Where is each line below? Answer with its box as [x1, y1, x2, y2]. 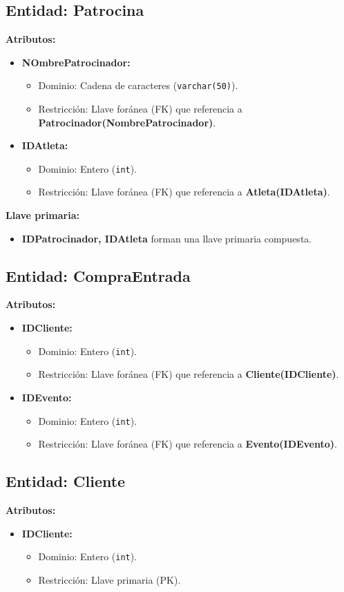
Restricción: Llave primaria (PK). [38, 572, 181, 586]
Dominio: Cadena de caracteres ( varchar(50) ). [38, 78, 238, 93]
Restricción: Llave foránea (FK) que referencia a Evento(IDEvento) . [38, 437, 337, 451]
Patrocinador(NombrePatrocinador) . [38, 115, 216, 129]
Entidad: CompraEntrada [6, 265, 191, 286]
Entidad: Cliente [6, 470, 126, 492]
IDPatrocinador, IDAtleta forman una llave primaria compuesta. [21, 231, 312, 245]
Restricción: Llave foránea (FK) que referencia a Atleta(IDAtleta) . [38, 184, 330, 199]
